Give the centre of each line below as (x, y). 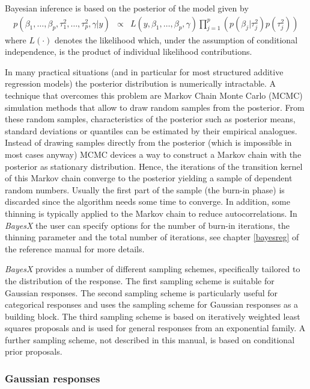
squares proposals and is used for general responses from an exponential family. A (155, 328)
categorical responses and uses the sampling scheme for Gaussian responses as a (152, 304)
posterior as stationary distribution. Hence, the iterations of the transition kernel (154, 166)
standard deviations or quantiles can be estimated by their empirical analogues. (151, 130)
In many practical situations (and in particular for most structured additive (144, 71)
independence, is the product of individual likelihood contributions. (129, 51)
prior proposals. (34, 351)
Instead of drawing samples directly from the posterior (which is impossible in (148, 142)
